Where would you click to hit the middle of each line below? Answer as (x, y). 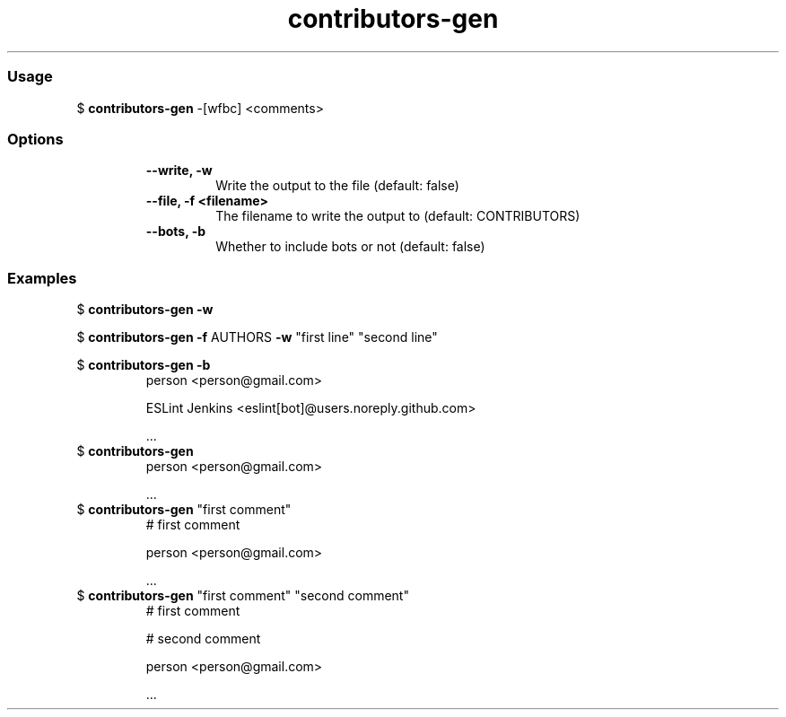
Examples (42, 278)
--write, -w (179, 171)
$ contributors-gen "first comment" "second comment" (243, 595)
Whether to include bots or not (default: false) (350, 247)
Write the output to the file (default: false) (337, 186)
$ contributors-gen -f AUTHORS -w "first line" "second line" (257, 337)
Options (35, 139)
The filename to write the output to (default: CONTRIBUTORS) (398, 216)
